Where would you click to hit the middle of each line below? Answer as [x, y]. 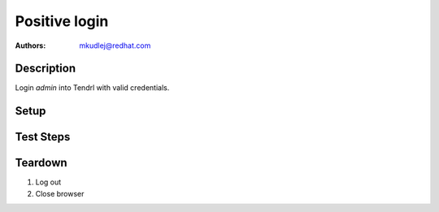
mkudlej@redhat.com [115, 45]
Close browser [60, 193]
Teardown [41, 163]
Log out [48, 182]
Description [46, 69]
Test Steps [43, 137]
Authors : [30, 45]
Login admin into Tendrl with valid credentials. [92, 88]
